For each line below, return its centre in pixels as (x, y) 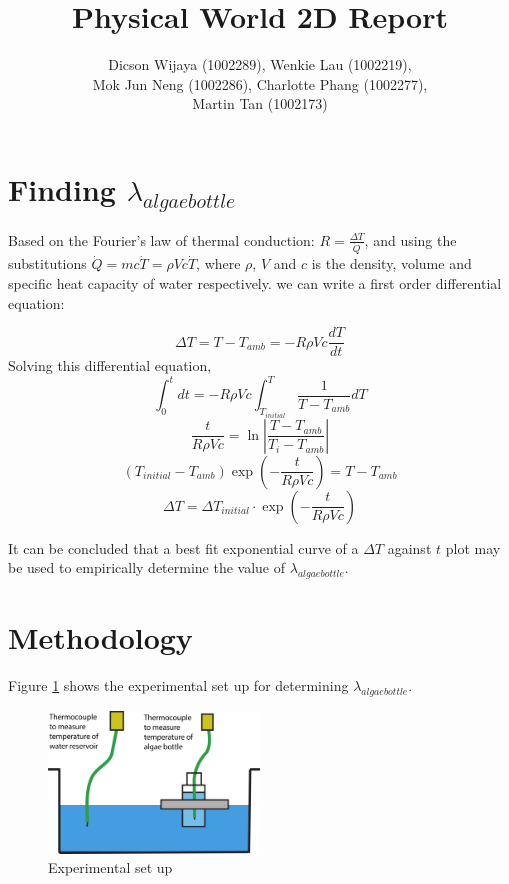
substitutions (47, 263)
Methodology (100, 637)
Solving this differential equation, (110, 365)
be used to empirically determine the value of (147, 567)
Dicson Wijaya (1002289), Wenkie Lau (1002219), (260, 64)
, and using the (410, 239)
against (409, 547)
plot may (473, 547)
